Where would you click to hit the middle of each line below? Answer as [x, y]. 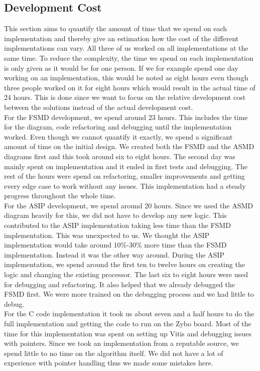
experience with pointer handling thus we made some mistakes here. [109, 363]
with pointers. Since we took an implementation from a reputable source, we [121, 343]
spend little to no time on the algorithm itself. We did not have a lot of [114, 353]
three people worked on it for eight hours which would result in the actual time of [130, 87]
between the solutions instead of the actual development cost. [99, 107]
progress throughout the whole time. [60, 196]
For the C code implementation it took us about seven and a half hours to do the [129, 314]
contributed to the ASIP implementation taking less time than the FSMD [117, 225]
